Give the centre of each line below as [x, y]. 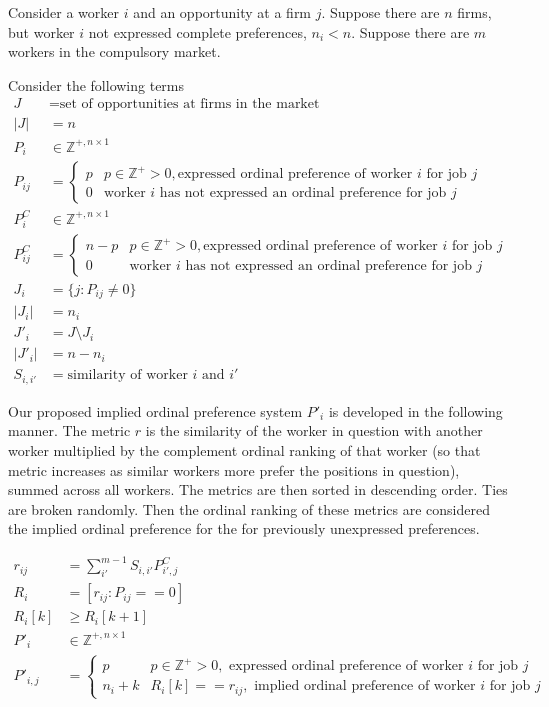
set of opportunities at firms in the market [189, 104]
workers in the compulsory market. [114, 51]
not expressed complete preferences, [197, 31]
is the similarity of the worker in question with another [314, 430]
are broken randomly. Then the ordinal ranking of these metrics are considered [249, 508]
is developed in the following [415, 410]
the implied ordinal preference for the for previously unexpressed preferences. [244, 528]
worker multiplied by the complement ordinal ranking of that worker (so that [244, 450]
